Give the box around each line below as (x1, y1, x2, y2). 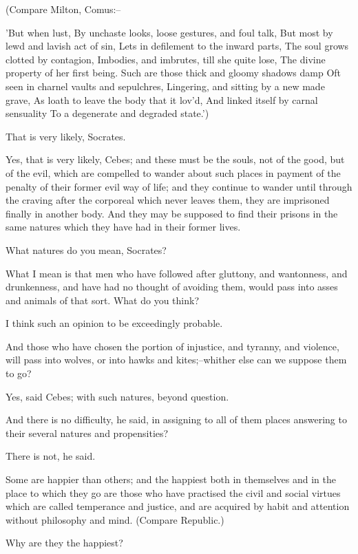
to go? (6, 366, 32, 381)
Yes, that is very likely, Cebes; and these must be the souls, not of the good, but (6, 152, 345, 167)
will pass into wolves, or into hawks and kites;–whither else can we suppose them (6, 352, 347, 367)
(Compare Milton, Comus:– (6, 2, 121, 16)
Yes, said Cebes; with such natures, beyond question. (6, 389, 229, 403)
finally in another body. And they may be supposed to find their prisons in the (6, 206, 338, 220)
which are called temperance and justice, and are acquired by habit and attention (6, 499, 350, 513)
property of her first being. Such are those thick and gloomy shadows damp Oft (6, 65, 341, 80)
